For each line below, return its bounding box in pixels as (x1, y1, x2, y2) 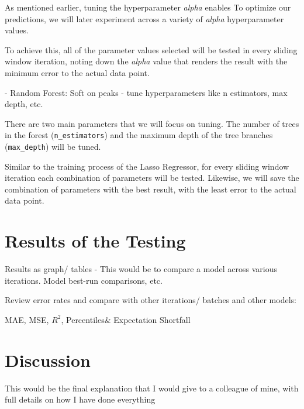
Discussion (5, 348, 91, 372)
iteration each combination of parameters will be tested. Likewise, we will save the (5, 171, 299, 184)
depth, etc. (5, 98, 43, 110)
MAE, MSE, (5, 313, 49, 325)
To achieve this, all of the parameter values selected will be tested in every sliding (5, 43, 298, 56)
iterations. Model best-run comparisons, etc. (5, 274, 163, 286)
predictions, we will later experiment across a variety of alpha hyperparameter (5, 12, 284, 25)
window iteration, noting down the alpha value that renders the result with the (5, 55, 288, 67)
